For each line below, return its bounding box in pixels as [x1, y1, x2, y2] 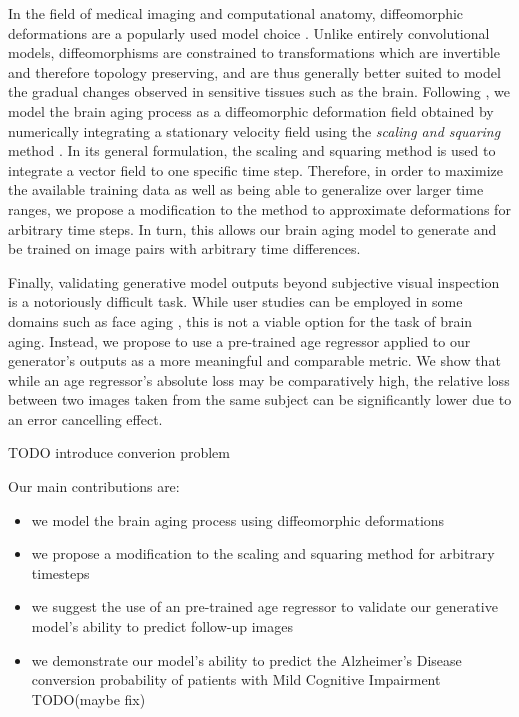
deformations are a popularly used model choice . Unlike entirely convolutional [8, 22, 490, 43]
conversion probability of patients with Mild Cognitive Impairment [31, 669, 441, 690]
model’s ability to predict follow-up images [31, 616, 293, 637]
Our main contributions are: [8, 476, 180, 497]
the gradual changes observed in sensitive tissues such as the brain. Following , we [8, 81, 510, 102]
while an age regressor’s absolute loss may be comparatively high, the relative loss [8, 369, 510, 390]
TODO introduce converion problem [8, 442, 230, 463]
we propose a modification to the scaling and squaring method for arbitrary [31, 543, 495, 564]
